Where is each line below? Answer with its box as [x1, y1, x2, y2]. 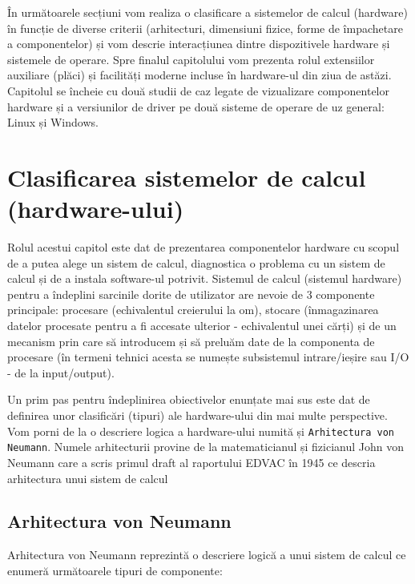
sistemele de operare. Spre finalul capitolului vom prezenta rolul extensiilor [7, 50, 375, 67]
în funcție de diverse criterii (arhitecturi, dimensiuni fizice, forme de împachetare [7, 19, 403, 36]
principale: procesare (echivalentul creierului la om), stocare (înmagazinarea [7, 301, 379, 318]
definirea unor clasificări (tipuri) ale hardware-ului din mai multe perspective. [7, 407, 388, 423]
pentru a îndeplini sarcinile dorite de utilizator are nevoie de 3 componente [7, 285, 375, 302]
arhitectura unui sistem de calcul [7, 469, 168, 486]
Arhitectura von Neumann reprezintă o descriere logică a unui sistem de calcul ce [7, 546, 406, 563]
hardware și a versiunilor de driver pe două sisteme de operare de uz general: [7, 98, 385, 115]
